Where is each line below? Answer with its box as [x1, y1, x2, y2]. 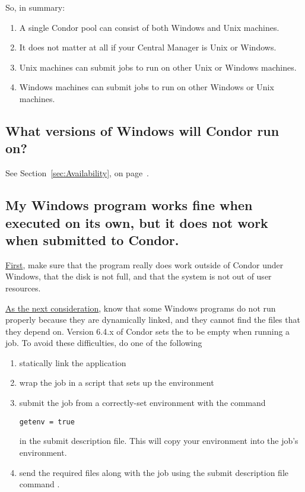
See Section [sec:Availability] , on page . [5, 167, 149, 179]
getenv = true [19, 417, 75, 426]
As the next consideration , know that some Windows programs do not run [5, 301, 276, 314]
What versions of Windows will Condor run [5, 121, 279, 139]
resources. [5, 281, 41, 294]
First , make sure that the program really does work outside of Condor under [5, 258, 284, 271]
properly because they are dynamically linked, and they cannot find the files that [5, 313, 300, 326]
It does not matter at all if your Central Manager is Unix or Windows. [19, 41, 277, 53]
